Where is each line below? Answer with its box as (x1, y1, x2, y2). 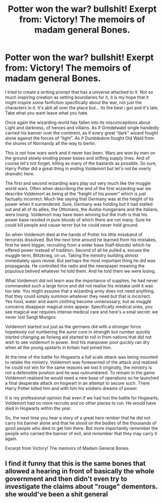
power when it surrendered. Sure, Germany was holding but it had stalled (5, 201, 153, 207)
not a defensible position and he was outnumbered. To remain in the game (5, 369, 155, 375)
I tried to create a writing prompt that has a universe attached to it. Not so (5, 89, 153, 95)
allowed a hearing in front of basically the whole (5, 467, 155, 475)
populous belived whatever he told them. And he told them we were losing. (5, 268, 156, 274)
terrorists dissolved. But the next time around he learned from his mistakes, (5, 237, 157, 243)
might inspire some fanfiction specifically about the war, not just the (5, 99, 142, 105)
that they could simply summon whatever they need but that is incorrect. (5, 293, 152, 299)
